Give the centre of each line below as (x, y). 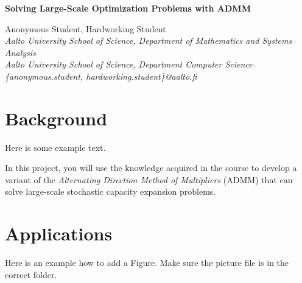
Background (56, 118)
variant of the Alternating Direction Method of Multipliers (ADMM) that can (149, 179)
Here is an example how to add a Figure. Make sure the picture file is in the (147, 263)
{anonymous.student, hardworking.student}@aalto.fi (101, 76)
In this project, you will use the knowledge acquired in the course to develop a (151, 168)
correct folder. (31, 274)
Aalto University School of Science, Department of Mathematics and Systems (149, 40)
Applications (59, 233)
